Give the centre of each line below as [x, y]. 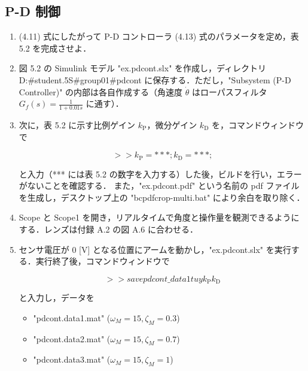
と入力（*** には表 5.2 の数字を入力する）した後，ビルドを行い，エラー [160, 174]
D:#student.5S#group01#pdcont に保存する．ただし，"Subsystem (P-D [155, 79]
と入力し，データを [57, 298]
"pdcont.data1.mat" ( [72, 317]
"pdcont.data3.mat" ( [72, 359]
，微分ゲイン [172, 125]
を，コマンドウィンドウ [258, 125]
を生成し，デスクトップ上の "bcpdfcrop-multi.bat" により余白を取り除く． [162, 197]
